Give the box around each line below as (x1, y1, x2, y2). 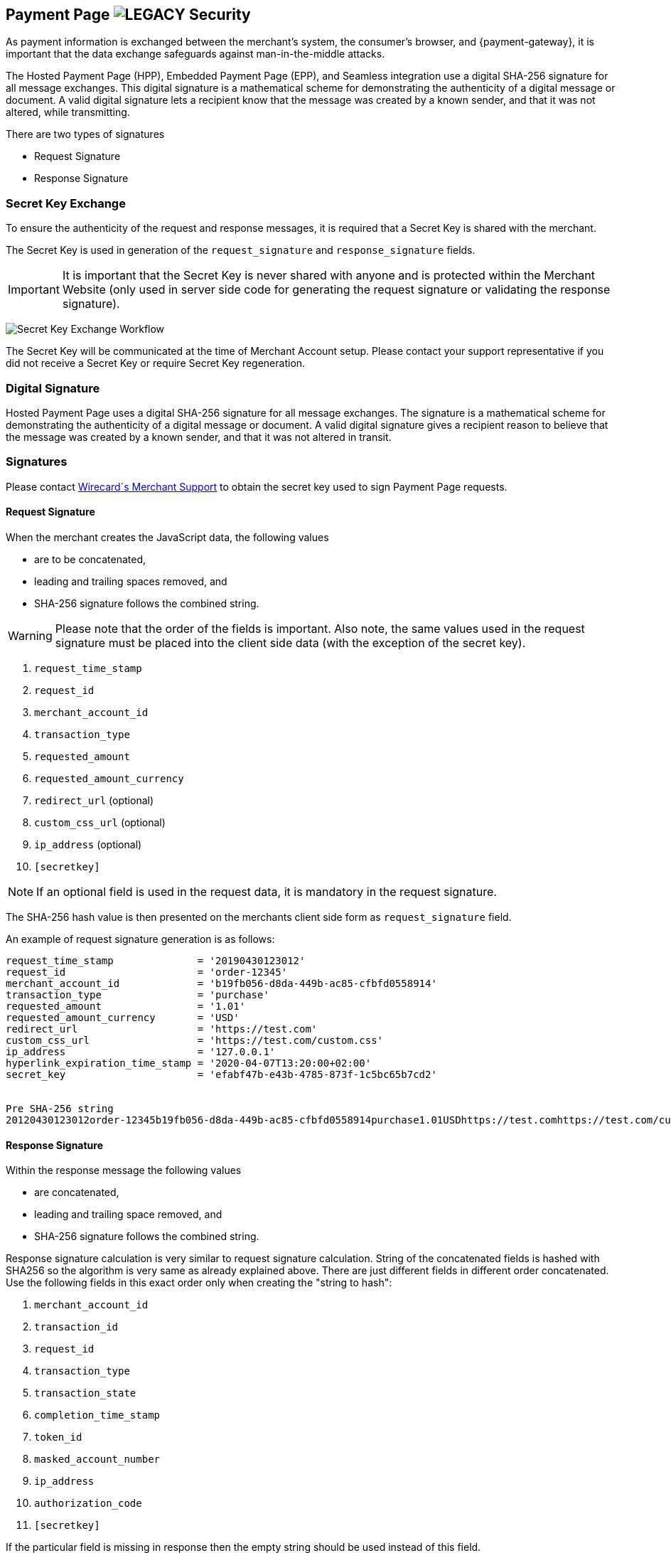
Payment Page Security (6, 6, 251, 23)
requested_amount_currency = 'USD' (6, 1011, 240, 1023)
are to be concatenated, (34, 553, 146, 565)
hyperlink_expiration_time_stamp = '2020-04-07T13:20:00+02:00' (6, 1057, 372, 1069)
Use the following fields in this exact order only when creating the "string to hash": (6, 1276, 392, 1289)
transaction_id (34, 1321, 119, 1333)
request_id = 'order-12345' (6, 966, 288, 978)
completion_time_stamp (34, 1409, 161, 1421)
